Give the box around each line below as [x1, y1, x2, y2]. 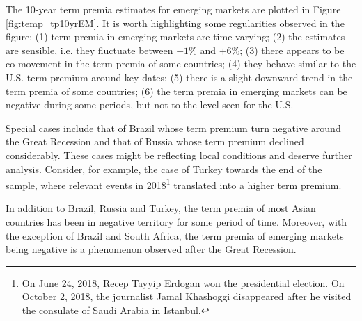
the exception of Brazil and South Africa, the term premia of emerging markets [6, 228, 344, 242]
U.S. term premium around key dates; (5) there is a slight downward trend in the [6, 69, 353, 84]
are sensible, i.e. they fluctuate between [6, 42, 173, 57]
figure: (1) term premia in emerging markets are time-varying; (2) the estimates [6, 29, 345, 44]
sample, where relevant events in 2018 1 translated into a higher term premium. [6, 176, 342, 192]
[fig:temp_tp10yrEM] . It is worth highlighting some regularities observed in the [6, 15, 345, 30]
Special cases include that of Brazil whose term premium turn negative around [6, 120, 341, 135]
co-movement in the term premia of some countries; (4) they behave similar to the [6, 56, 356, 71]
